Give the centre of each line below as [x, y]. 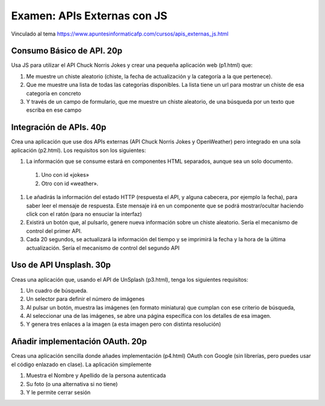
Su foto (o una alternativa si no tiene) [72, 384]
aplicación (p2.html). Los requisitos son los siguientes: [79, 150]
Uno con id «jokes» [65, 175]
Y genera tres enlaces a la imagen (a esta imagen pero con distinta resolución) [124, 324]
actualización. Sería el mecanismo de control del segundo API [103, 248]
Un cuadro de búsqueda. [57, 290]
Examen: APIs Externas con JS [89, 16]
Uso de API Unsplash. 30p [61, 265]
